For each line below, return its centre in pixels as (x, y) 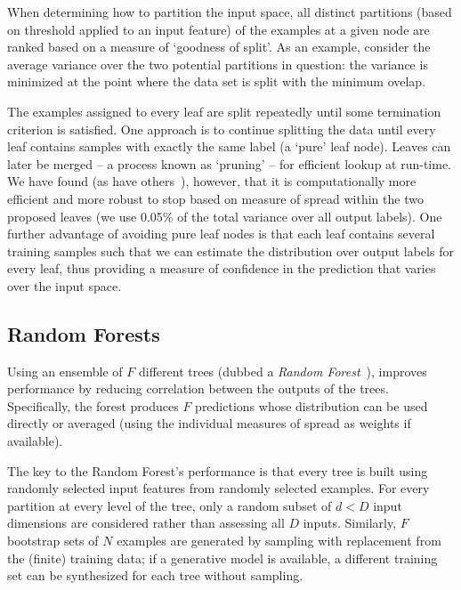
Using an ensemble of (65, 371)
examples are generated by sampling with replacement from (279, 541)
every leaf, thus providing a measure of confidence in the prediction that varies (222, 268)
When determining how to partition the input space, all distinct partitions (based (230, 12)
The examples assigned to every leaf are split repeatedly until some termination (224, 111)
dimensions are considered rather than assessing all (146, 523)
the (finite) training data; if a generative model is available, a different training (222, 558)
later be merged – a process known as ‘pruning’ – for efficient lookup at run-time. (230, 163)
